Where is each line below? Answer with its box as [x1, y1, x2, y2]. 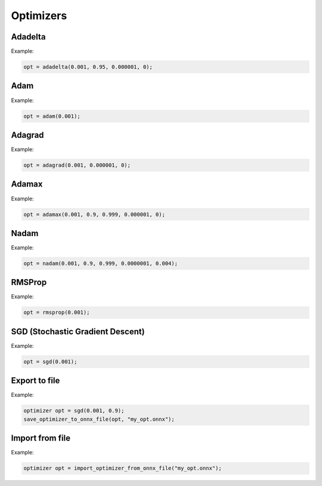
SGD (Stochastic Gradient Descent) [11, 326, 145, 337]
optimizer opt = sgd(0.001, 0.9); [23, 407, 125, 414]
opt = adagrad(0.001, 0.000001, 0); [23, 162, 131, 169]
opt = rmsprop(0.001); [23, 309, 90, 316]
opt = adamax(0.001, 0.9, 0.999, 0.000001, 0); [23, 211, 165, 218]
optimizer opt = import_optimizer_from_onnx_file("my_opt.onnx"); [23, 465, 222, 472]
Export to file [11, 375, 60, 386]
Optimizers [11, 9, 67, 22]
